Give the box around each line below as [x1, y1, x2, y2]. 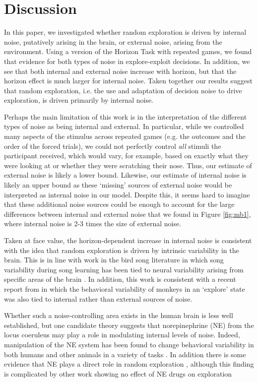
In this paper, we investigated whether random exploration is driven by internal [4, 27, 247, 37]
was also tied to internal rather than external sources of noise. [4, 293, 193, 304]
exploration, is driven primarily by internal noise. [4, 95, 154, 105]
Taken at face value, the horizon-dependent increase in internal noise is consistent [4, 235, 252, 245]
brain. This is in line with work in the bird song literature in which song [4, 255, 224, 265]
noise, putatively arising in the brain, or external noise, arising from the [4, 36, 222, 47]
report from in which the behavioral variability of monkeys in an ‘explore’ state [4, 283, 245, 294]
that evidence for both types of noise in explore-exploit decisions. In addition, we [4, 56, 250, 66]
